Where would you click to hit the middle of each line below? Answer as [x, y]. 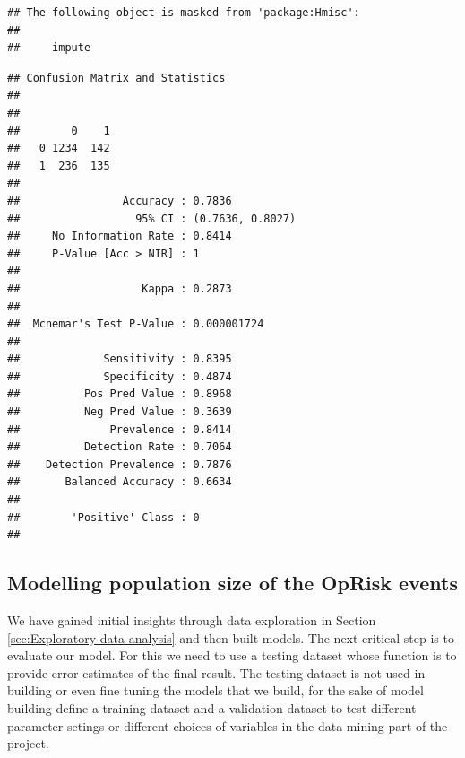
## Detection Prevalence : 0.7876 [120, 464]
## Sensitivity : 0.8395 [120, 359]
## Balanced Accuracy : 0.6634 [120, 482]
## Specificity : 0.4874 [120, 376]
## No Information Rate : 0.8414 [120, 236]
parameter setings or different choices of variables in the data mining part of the [228, 725]
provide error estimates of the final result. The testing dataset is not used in [216, 672]
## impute [49, 48]
